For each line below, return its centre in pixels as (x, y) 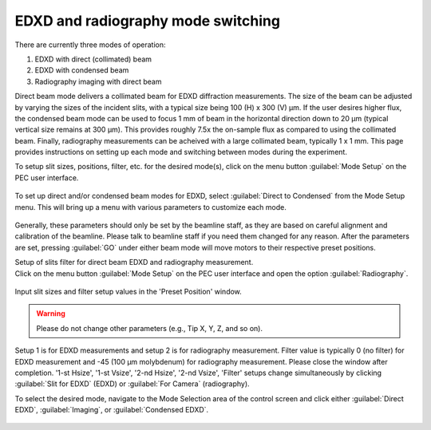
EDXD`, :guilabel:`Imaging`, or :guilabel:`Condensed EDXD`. (112, 410)
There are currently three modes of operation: (91, 45)
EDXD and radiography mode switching (148, 21)
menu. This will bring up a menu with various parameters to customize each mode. (151, 207)
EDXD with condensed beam (82, 70)
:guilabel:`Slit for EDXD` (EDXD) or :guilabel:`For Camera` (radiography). (132, 384)
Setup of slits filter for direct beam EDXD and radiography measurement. (134, 262)
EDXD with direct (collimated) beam (93, 59)
